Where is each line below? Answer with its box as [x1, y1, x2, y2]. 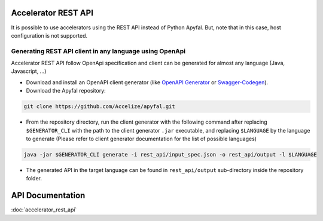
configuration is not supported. [11, 32, 88, 39]
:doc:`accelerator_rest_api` [11, 206, 77, 213]
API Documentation [11, 191, 86, 201]
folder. [26, 175, 42, 182]
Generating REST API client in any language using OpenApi [11, 47, 186, 55]
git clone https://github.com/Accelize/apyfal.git [23, 103, 176, 110]
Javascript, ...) [11, 67, 47, 75]
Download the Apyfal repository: [26, 87, 106, 94]
